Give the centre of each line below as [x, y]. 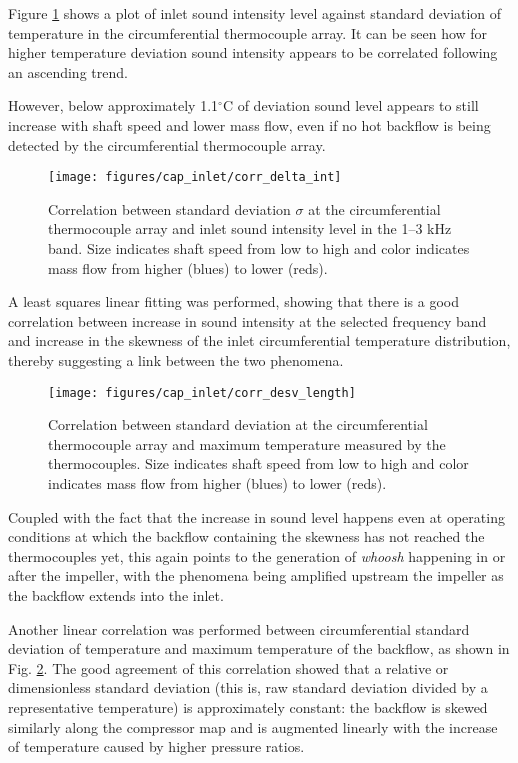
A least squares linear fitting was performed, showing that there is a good [233, 301]
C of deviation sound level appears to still [350, 105]
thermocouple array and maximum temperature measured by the [247, 443]
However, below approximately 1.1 [113, 105]
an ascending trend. [68, 71]
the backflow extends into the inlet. [116, 594]
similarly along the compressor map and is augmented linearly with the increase [253, 726]
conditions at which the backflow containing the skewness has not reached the [246, 536]
